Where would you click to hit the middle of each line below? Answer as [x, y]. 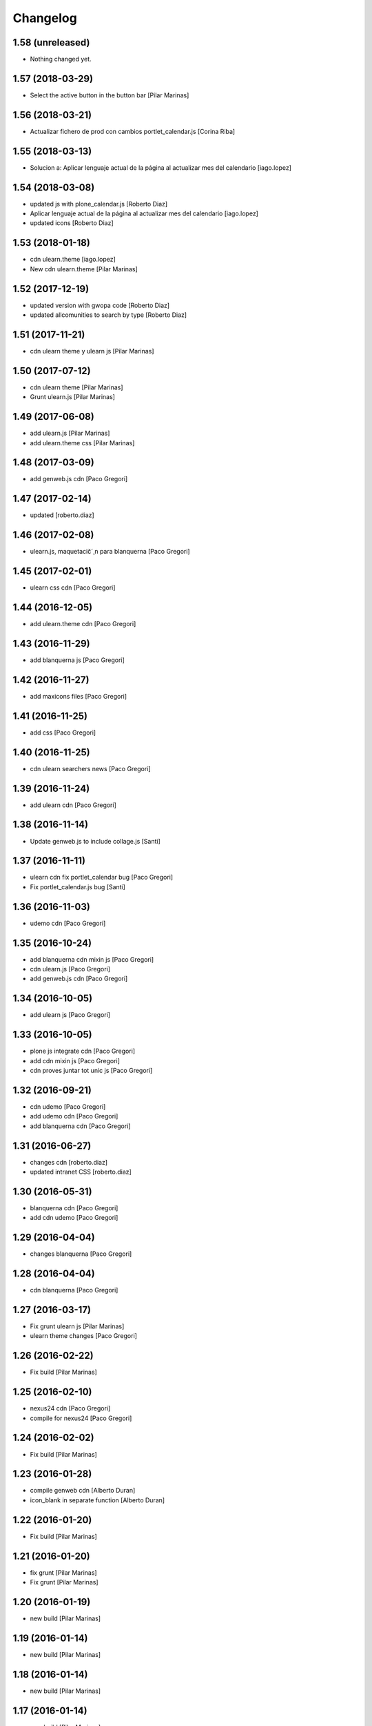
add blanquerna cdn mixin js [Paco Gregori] [92, 959]
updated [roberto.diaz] [62, 515]
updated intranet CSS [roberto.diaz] [81, 1172]
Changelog [45, 18]
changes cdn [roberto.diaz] [69, 1162]
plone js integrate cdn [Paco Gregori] [83, 1051]
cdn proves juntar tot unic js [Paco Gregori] [91, 1071]
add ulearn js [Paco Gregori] [70, 1015]
